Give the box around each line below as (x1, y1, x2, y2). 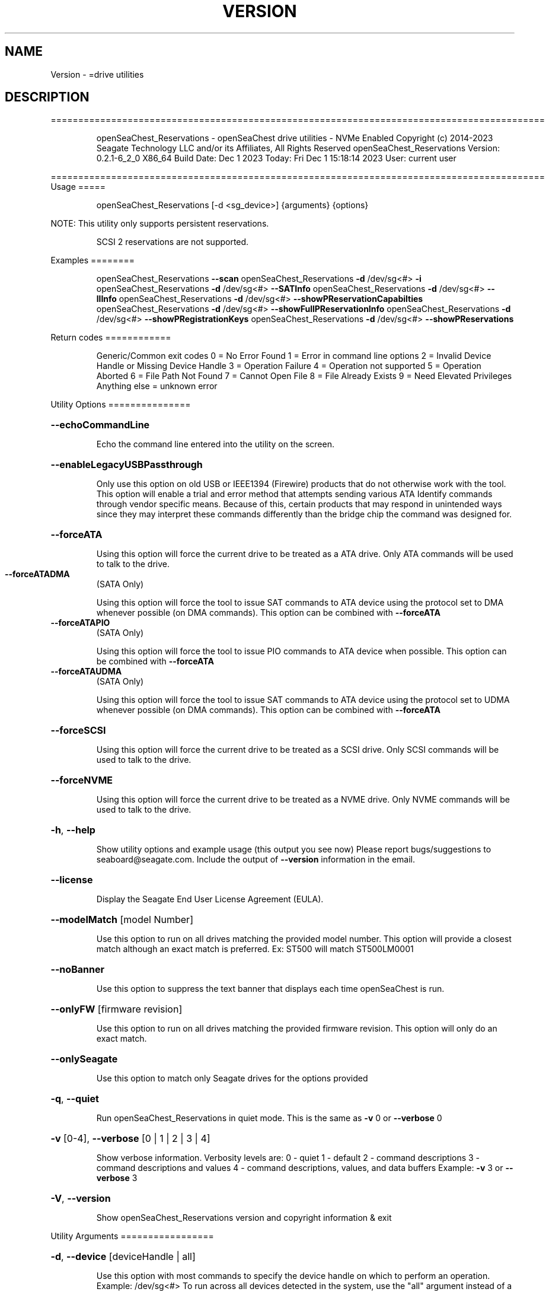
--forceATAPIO (50, 618, 110, 628)
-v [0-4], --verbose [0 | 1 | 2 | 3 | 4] (50, 1132, 210, 1145)
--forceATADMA (5, 569, 70, 580)
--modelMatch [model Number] (50, 914, 193, 926)
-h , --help (50, 824, 95, 836)
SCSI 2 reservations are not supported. (96, 237, 249, 247)
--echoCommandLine (50, 419, 150, 431)
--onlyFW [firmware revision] (50, 1003, 183, 1016)
